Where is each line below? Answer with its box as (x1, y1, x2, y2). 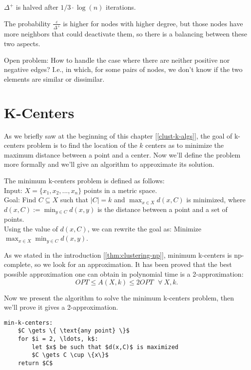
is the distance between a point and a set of (97, 204, 228, 214)
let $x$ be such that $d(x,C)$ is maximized (32, 343, 178, 351)
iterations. (106, 2, 136, 12)
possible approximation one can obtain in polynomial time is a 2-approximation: (4, 269, 244, 279)
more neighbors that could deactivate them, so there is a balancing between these (4, 29, 247, 39)
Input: (4, 185, 22, 195)
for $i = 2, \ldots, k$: (18, 335, 98, 343)
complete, (4, 259, 33, 269)
